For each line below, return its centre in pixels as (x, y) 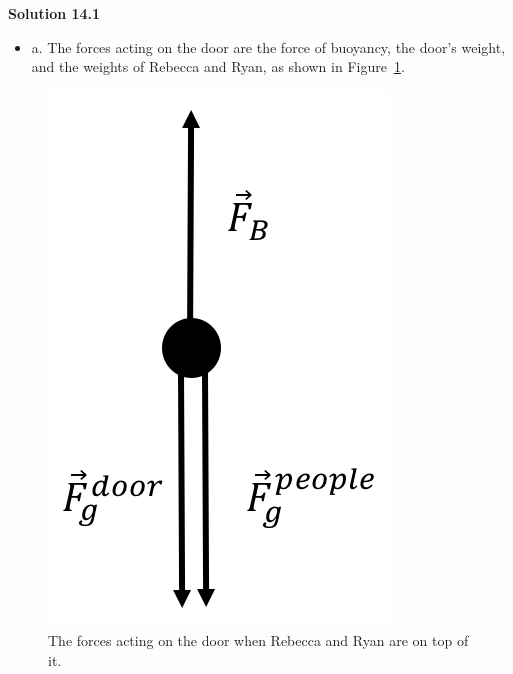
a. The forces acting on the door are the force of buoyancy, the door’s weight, (268, 46)
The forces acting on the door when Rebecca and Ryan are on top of (258, 640)
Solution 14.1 (54, 13)
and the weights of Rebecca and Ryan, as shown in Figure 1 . (218, 66)
